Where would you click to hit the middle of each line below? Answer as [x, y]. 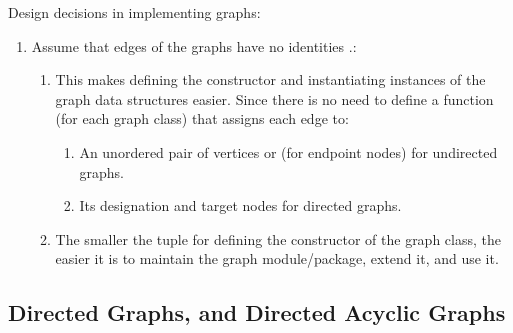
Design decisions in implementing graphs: [134, 12]
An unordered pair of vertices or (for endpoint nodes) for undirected [288, 151]
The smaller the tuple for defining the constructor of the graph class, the [278, 238]
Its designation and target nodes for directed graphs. [240, 205]
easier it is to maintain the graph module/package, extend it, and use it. [277, 258]
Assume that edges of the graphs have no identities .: [194, 45]
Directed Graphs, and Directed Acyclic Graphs [257, 312]
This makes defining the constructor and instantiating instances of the [270, 79]
